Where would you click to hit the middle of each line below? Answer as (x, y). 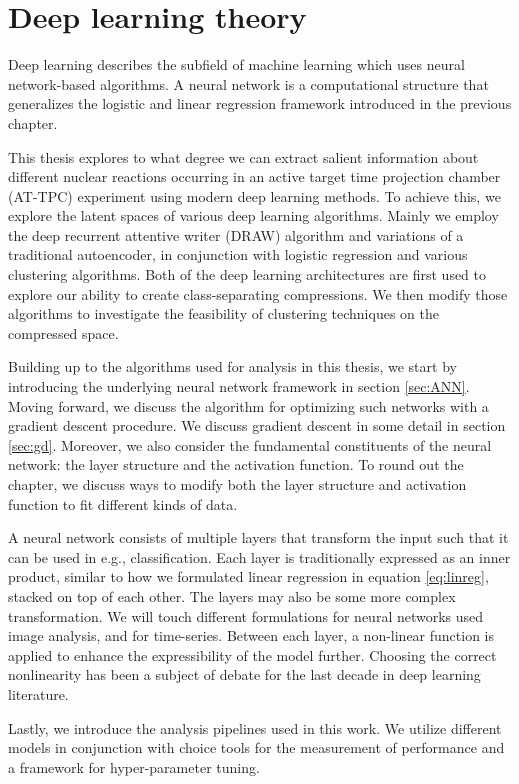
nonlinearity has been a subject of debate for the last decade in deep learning (244, 674)
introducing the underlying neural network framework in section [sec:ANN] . (239, 386)
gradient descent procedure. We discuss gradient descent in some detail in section (257, 425)
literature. (38, 693)
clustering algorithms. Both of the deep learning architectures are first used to (247, 274)
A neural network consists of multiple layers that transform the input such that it (258, 537)
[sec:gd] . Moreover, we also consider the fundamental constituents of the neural (250, 444)
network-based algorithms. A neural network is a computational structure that (248, 83)
